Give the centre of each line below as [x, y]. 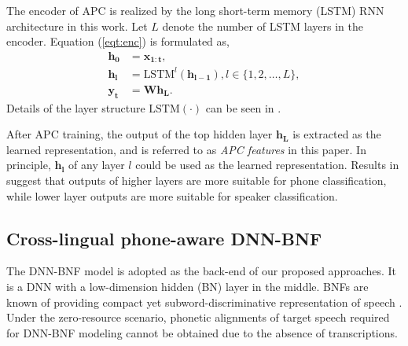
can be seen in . [243, 107]
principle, [29, 165]
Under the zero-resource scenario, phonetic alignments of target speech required [198, 317]
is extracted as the [337, 134]
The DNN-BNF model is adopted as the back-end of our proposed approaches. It [202, 271]
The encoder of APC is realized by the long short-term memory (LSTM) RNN [195, 10]
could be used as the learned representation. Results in [267, 165]
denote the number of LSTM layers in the [263, 26]
